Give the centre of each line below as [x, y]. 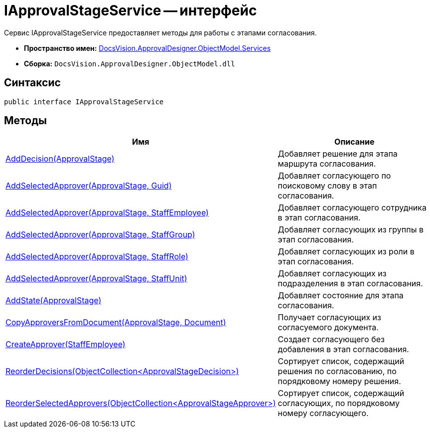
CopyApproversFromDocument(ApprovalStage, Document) [116, 323]
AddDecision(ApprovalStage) [60, 159]
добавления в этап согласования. [343, 349]
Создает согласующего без [331, 339]
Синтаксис [32, 83]
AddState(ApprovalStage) [54, 301]
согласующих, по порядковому [339, 403]
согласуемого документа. [328, 327]
